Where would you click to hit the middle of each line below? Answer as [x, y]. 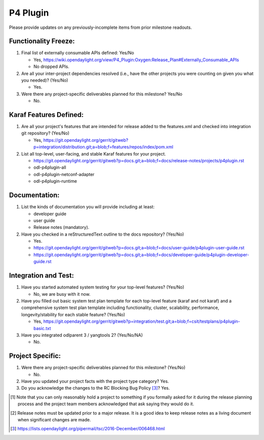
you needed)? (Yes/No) [45, 80]
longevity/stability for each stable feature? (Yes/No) [73, 314]
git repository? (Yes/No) [45, 133]
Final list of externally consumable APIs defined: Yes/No [78, 53]
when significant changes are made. [55, 419]
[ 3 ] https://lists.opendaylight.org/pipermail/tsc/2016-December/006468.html [88, 429]
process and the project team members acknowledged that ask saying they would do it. [106, 404]
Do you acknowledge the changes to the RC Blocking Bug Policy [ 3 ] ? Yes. [96, 388]
